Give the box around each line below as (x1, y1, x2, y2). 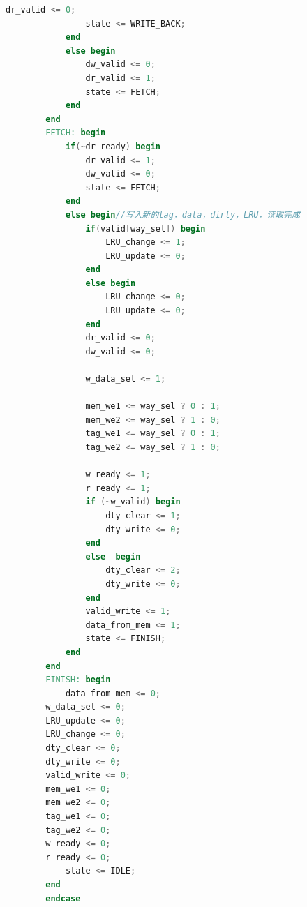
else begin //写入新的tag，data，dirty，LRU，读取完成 (65, 209, 300, 220)
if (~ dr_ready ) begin (65, 141, 160, 151)
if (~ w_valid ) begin (85, 497, 181, 507)
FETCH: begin (45, 128, 106, 138)
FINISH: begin (45, 675, 111, 685)
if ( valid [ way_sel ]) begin (85, 223, 206, 234)
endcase (45, 893, 81, 904)
